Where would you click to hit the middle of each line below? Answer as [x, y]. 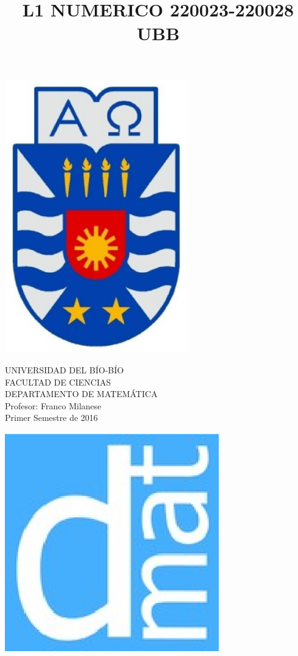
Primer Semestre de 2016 [51, 418]
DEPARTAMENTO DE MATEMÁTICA [81, 394]
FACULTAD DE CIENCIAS [58, 382]
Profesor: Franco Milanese [53, 405]
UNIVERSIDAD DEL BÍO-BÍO [64, 369]
